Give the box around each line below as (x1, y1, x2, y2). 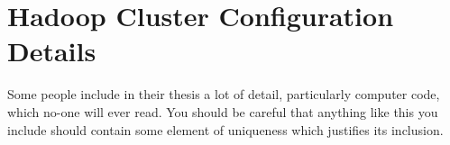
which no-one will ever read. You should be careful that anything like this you (7, 102, 438, 121)
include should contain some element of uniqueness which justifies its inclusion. (7, 120, 444, 139)
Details (7, 32, 96, 69)
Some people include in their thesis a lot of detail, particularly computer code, (7, 85, 440, 104)
